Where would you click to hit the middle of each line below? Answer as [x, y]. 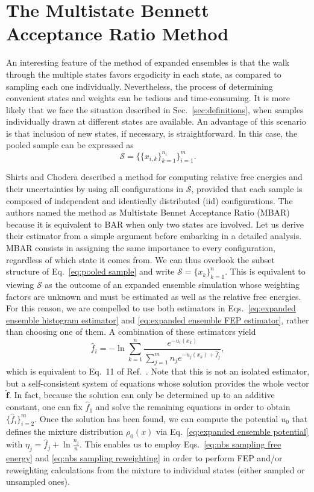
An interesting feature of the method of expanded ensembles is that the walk [148, 62]
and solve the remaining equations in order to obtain [193, 407]
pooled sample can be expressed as [70, 145]
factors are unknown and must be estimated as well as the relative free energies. [154, 296]
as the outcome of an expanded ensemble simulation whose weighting [172, 284]
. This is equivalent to [265, 271]
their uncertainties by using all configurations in [95, 188]
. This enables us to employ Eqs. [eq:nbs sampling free [180, 444]
